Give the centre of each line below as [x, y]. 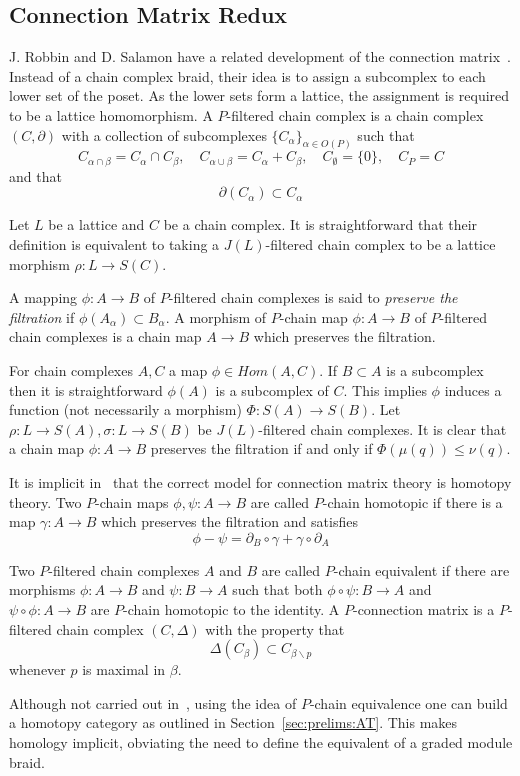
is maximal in [124, 669]
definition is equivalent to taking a [114, 244]
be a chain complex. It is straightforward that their [320, 224]
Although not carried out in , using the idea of [153, 702]
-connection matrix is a [423, 608]
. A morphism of [216, 316]
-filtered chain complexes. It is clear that [382, 428]
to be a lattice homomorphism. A [111, 114]
